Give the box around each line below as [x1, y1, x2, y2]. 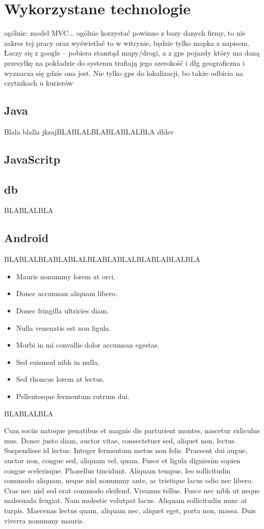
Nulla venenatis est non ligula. [16, 322, 111, 333]
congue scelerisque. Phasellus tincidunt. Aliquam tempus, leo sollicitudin [4, 465, 231, 475]
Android [4, 230, 49, 246]
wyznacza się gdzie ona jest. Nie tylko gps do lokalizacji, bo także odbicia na [4, 67, 244, 78]
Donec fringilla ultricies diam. [16, 305, 109, 316]
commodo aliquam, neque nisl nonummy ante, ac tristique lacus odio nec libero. [4, 475, 253, 486]
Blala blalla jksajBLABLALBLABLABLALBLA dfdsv [4, 126, 174, 137]
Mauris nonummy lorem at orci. [16, 271, 116, 281]
